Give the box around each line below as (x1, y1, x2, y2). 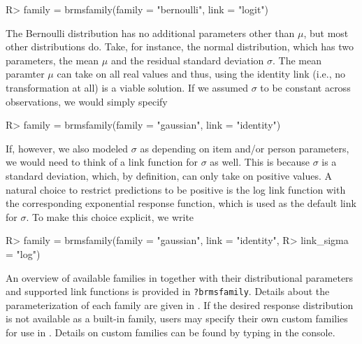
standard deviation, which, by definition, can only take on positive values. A (6, 168, 332, 182)
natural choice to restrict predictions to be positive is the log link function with (6, 182, 346, 196)
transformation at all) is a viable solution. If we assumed (6, 80, 248, 94)
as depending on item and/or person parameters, (140, 141, 349, 155)
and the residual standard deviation (110, 52, 264, 67)
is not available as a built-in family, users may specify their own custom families (6, 311, 348, 326)
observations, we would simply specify (6, 94, 168, 108)
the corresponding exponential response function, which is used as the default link (6, 196, 356, 210)
